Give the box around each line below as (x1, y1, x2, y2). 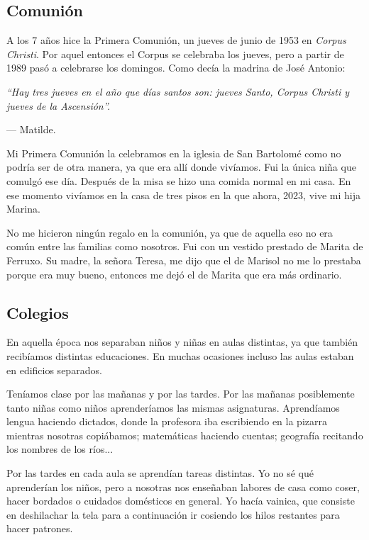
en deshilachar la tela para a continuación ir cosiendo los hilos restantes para (6, 507, 340, 522)
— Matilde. (6, 122, 56, 137)
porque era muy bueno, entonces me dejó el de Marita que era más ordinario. (6, 266, 342, 281)
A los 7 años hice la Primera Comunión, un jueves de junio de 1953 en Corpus (6, 33, 346, 47)
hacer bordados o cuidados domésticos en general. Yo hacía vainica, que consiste (6, 493, 355, 508)
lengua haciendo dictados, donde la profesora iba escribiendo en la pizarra (6, 414, 327, 429)
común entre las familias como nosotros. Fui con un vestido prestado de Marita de (6, 239, 363, 254)
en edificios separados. (6, 362, 102, 377)
